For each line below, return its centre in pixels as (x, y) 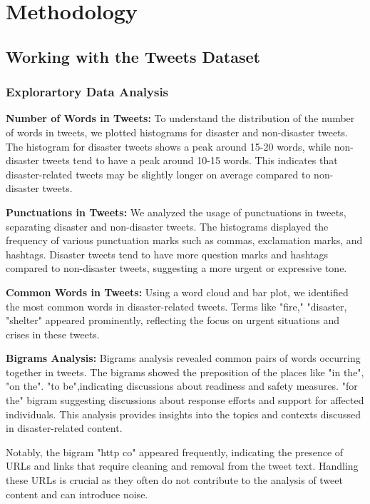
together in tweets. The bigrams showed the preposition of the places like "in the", (185, 372)
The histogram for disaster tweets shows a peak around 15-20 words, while (169, 146)
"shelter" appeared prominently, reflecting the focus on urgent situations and (173, 320)
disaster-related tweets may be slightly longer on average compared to (158, 174)
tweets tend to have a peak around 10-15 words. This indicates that (190, 160)
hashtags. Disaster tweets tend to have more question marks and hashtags (167, 254)
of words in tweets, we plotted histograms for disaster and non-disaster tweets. (177, 132)
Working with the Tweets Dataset (133, 56)
